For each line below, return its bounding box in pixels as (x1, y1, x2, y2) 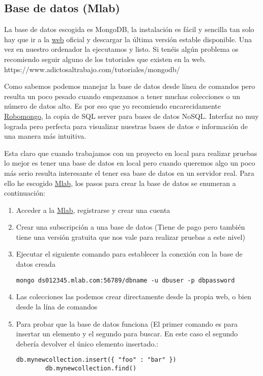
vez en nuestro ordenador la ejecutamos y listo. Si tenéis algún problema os (4, 44, 239, 54)
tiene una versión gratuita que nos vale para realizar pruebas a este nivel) (16, 231, 245, 242)
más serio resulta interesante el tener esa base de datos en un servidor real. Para (4, 167, 254, 178)
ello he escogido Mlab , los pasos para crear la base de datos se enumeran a (4, 177, 236, 188)
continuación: (4, 187, 45, 198)
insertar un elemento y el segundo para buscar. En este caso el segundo (16, 328, 238, 339)
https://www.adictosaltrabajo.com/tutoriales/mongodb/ (4, 64, 180, 74)
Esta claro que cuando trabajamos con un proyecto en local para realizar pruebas (4, 147, 257, 158)
